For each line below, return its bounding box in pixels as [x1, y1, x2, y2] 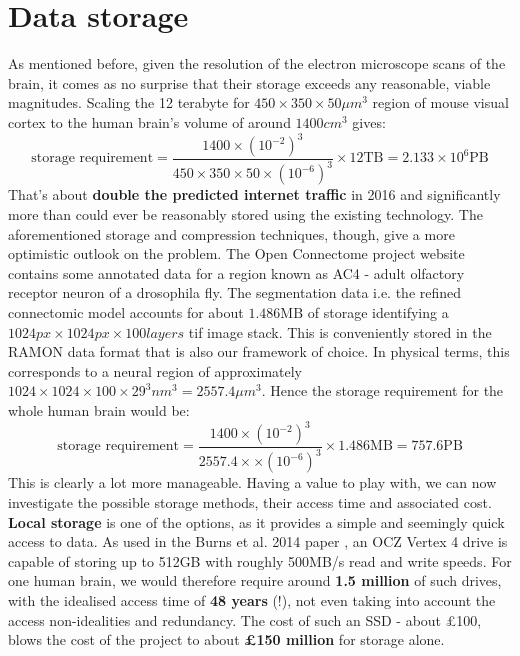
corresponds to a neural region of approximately [8, 360, 302, 381]
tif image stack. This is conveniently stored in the [188, 321, 492, 342]
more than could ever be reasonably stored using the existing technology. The [8, 203, 483, 224]
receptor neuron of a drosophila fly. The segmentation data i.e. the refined [8, 282, 462, 303]
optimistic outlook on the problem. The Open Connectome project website [8, 243, 465, 264]
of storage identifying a [307, 301, 449, 322]
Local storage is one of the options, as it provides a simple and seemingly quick [8, 511, 505, 532]
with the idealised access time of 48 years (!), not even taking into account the [8, 589, 496, 610]
